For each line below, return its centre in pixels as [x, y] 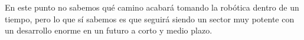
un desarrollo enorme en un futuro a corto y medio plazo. [109, 30]
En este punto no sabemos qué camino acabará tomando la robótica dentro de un [152, 7]
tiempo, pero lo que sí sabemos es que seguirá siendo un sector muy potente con [150, 19]
